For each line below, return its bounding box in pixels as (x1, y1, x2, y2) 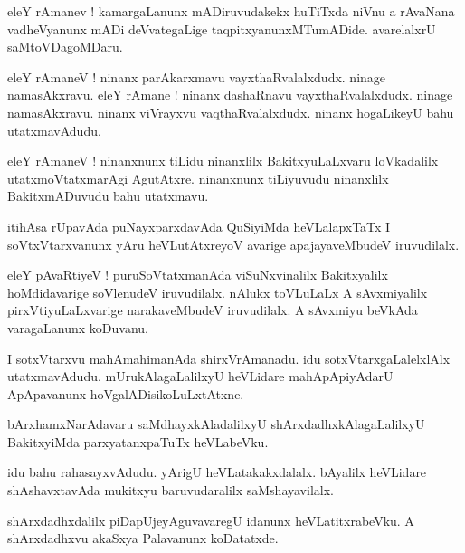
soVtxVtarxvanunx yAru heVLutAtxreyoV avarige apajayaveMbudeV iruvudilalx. (7, 234, 460, 253)
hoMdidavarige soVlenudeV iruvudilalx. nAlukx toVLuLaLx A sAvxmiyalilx (7, 282, 428, 301)
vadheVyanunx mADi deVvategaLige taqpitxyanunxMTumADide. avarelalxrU (7, 19, 436, 38)
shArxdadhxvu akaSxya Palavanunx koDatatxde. (7, 529, 279, 548)
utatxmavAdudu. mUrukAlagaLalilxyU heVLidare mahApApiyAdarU (7, 367, 394, 386)
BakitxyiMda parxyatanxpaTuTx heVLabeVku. (7, 432, 269, 451)
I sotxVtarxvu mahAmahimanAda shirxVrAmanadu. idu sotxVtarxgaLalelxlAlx (7, 348, 451, 367)
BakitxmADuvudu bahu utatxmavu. (7, 186, 209, 205)
